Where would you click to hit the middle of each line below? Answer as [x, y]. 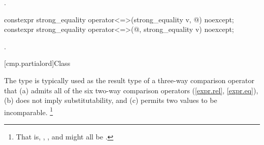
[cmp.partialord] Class [37, 63]
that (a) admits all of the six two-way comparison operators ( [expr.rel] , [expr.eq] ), [131, 90]
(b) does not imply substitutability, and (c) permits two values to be [111, 100]
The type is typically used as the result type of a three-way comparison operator [129, 80]
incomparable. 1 [29, 111]
